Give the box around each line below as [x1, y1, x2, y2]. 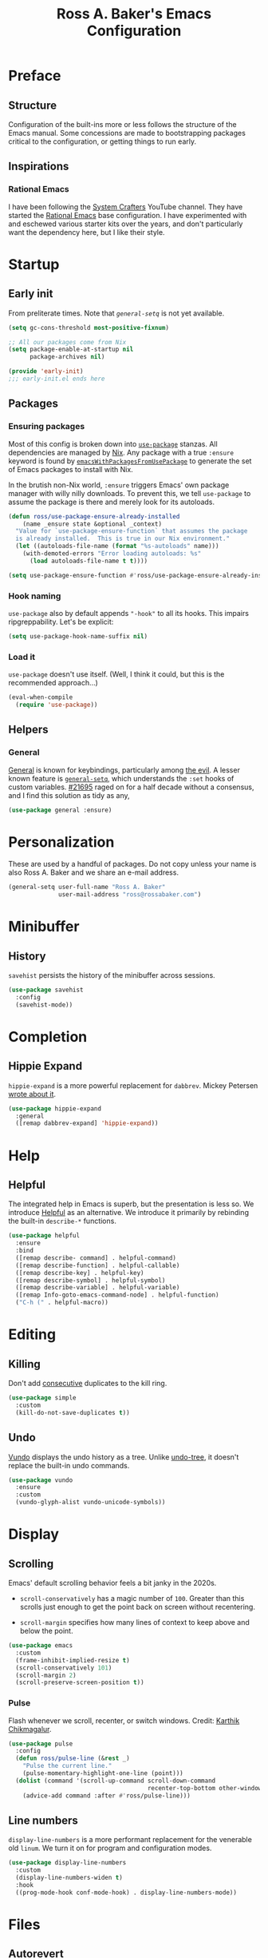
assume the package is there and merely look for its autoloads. [8, 497, 215, 506]
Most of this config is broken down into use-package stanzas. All [8, 439, 218, 448]
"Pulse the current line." [22, 1762, 112, 1770]
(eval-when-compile [8, 693, 73, 701]
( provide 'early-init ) [8, 367, 84, 375]
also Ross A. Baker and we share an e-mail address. [8, 868, 179, 877]
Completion [8, 1027, 88, 1046]
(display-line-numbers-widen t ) [15, 1874, 124, 1882]
